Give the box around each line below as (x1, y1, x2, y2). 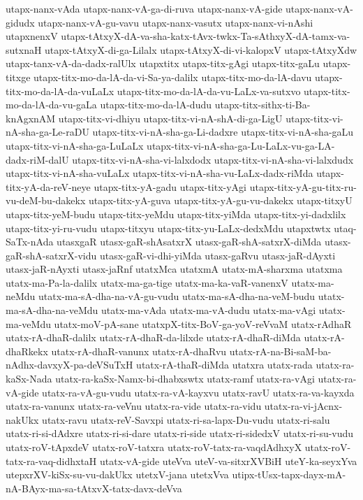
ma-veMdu (6, 316, 51, 331)
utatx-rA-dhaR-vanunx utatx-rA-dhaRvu (51, 343, 227, 358)
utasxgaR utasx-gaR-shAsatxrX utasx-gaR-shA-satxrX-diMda (57, 234, 322, 249)
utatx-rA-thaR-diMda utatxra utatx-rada (136, 357, 313, 372)
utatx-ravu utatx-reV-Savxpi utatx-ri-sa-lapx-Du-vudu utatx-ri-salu (42, 412, 330, 427)
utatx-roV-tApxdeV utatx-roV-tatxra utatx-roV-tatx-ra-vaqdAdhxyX (6, 440, 302, 454)
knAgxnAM (6, 110, 56, 125)
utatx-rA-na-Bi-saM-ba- (229, 343, 332, 358)
